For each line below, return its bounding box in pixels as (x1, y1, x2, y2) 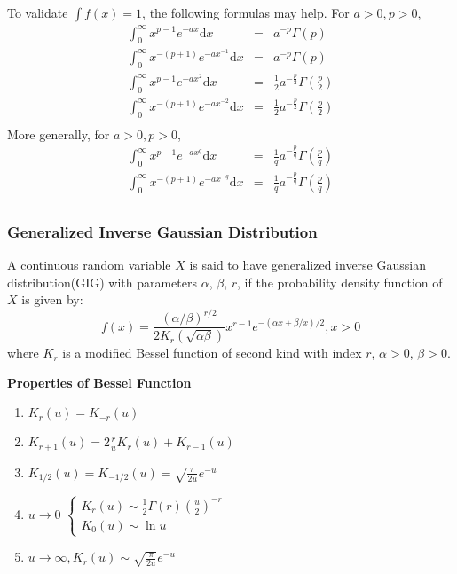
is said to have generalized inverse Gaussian (189, 255, 426, 273)
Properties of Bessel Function (7, 373, 192, 391)
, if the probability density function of (237, 272, 443, 291)
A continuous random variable (7, 255, 171, 273)
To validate (7, 4, 68, 21)
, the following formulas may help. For (142, 4, 350, 21)
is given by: (21, 290, 83, 309)
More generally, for (7, 124, 110, 143)
